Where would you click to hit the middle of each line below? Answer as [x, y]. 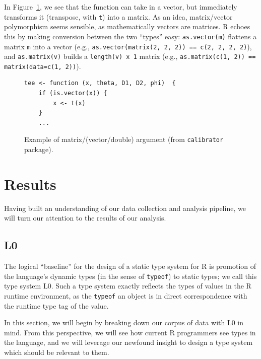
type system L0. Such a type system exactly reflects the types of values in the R [128, 286]
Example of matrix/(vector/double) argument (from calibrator [124, 139]
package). [39, 149]
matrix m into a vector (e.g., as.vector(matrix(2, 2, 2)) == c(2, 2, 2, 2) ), [128, 46]
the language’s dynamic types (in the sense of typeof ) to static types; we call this [130, 276]
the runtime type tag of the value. [56, 305]
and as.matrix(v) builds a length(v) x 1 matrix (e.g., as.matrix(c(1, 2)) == [130, 56]
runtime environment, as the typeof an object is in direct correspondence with [126, 296]
